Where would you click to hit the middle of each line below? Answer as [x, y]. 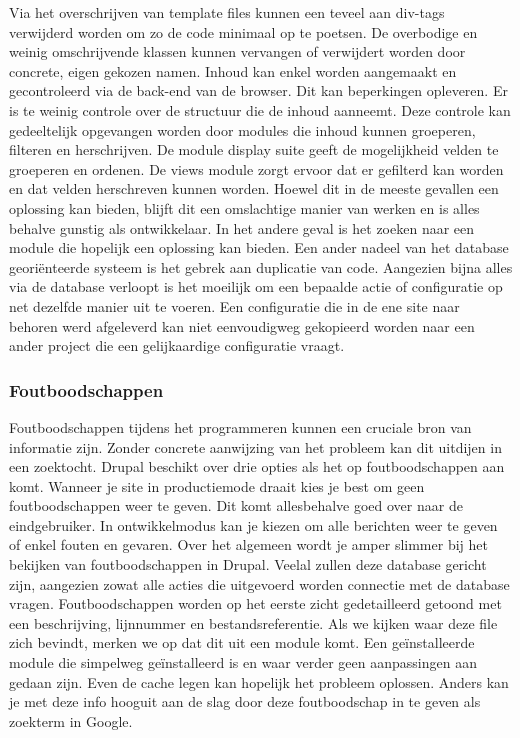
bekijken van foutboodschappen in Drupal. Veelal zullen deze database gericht [248, 564]
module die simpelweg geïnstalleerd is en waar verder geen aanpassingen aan [243, 662]
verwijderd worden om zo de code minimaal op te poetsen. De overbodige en [243, 31]
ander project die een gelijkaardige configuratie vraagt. [177, 345]
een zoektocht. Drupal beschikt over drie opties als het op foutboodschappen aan [257, 466]
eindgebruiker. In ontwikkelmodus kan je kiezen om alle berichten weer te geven [253, 524]
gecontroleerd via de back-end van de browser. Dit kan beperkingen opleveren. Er [258, 90]
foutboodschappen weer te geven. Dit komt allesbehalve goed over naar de [236, 505]
